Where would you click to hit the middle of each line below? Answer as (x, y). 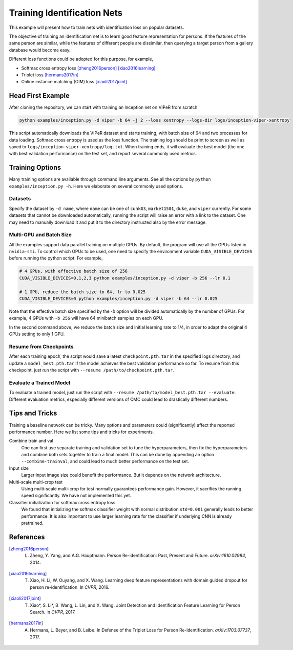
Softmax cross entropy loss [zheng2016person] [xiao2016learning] (88, 68)
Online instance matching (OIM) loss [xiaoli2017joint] (74, 82)
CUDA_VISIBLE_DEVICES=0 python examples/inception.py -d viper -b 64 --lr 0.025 (118, 299)
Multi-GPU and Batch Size (40, 235)
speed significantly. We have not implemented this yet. (76, 496)
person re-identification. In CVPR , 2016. (70, 587)
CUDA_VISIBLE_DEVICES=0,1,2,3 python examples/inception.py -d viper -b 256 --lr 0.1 (125, 278)
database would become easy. (40, 50)
